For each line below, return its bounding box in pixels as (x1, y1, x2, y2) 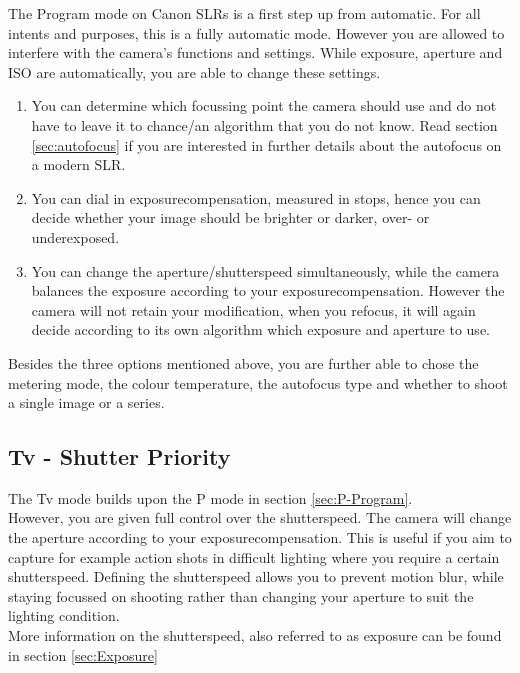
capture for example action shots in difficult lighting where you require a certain (8, 546, 500, 567)
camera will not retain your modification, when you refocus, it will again (31, 299, 476, 320)
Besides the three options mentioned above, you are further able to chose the (8, 352, 479, 373)
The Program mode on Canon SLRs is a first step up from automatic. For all (8, 3, 481, 23)
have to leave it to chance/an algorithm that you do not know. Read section (31, 114, 498, 135)
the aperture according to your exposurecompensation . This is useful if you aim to (8, 527, 512, 548)
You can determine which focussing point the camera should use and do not (31, 95, 497, 116)
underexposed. (31, 226, 120, 247)
